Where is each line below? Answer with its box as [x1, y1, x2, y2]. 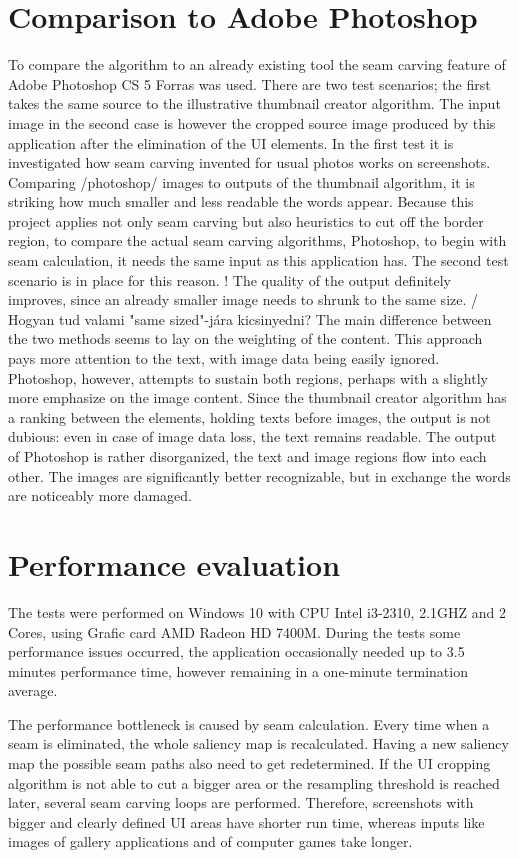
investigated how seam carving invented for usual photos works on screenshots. [8, 152, 491, 173]
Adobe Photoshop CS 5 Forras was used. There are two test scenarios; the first [8, 73, 491, 94]
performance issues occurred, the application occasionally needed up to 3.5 [8, 641, 465, 662]
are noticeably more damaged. [8, 485, 193, 506]
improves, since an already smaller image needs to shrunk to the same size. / [8, 289, 479, 310]
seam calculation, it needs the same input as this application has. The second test [8, 250, 509, 271]
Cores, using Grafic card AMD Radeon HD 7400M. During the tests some [8, 621, 461, 642]
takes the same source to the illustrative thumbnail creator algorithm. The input [8, 93, 501, 114]
